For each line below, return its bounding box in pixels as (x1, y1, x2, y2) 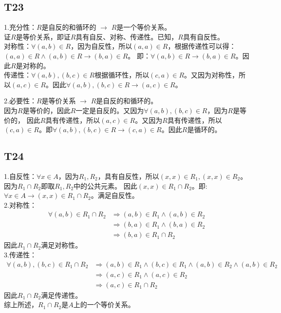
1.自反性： (4, 171, 37, 181)
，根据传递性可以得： (168, 41, 236, 51)
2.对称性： (4, 199, 37, 210)
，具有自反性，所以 (97, 171, 159, 181)
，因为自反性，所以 (71, 41, 132, 51)
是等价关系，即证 (16, 31, 71, 41)
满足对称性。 (41, 240, 82, 250)
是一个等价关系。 (116, 22, 171, 32)
